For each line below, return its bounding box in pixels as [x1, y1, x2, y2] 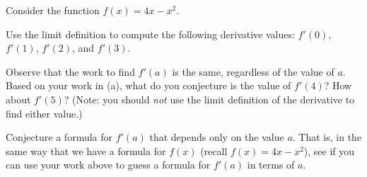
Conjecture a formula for [6, 130, 113, 144]
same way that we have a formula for [6, 143, 166, 158]
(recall [200, 143, 228, 158]
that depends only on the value [149, 130, 284, 144]
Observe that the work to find [6, 64, 135, 79]
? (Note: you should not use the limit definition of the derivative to [64, 91, 355, 106]
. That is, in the [292, 130, 362, 144]
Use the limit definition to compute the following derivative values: [6, 26, 295, 41]
